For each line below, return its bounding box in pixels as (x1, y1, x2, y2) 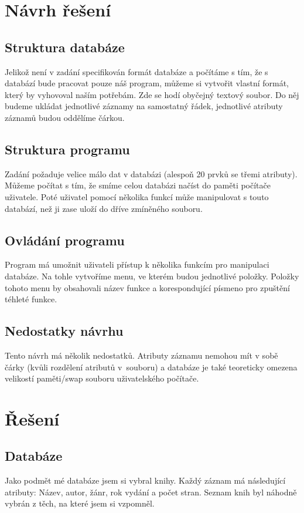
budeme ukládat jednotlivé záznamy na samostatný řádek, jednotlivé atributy (5, 100, 283, 112)
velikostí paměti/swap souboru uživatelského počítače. (5, 372, 199, 384)
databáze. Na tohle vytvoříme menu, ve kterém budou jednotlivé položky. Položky (5, 269, 299, 282)
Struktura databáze (5, 38, 125, 56)
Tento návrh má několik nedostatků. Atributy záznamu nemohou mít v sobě (5, 349, 278, 361)
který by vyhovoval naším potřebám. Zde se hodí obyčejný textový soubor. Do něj (5, 88, 299, 100)
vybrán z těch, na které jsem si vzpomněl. (5, 497, 155, 509)
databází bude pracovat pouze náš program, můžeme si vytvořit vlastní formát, (5, 77, 289, 89)
